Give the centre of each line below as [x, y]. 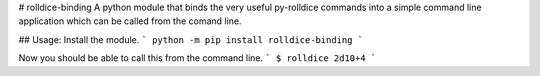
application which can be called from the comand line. [130, 21]
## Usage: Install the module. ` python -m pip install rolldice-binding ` [191, 39]
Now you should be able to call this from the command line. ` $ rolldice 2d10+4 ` [197, 58]
